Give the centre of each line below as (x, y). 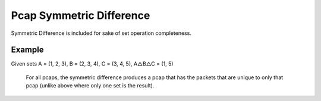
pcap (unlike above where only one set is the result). (90, 86)
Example (27, 50)
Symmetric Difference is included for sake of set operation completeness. (101, 33)
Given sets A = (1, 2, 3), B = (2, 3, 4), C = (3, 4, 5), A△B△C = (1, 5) (92, 64)
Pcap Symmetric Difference (81, 15)
